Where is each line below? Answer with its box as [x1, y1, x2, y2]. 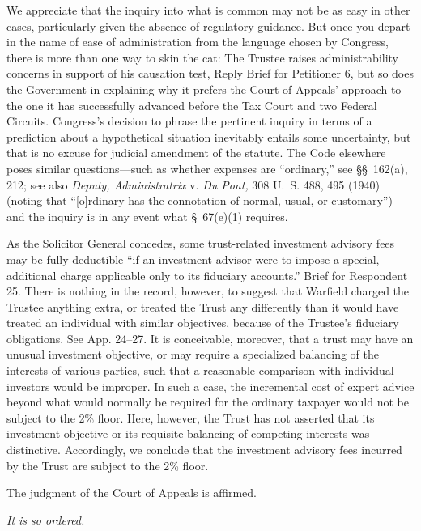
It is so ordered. [6, 511, 85, 528]
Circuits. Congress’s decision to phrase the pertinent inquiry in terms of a [6, 113, 372, 130]
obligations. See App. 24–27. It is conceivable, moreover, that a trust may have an [6, 329, 414, 346]
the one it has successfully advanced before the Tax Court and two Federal [6, 96, 377, 113]
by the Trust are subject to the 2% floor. [6, 457, 209, 474]
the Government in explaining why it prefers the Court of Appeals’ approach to [6, 80, 402, 97]
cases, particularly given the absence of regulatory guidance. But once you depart [6, 17, 410, 34]
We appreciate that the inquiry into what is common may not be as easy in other [6, 2, 410, 18]
